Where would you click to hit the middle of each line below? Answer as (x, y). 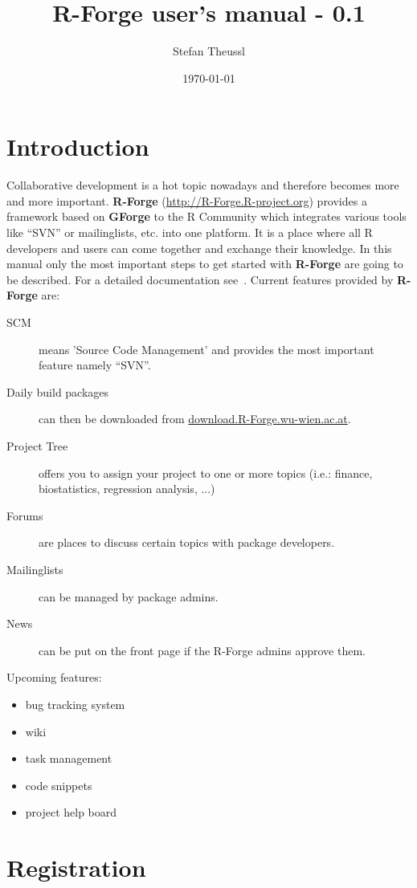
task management (69, 758)
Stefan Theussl (209, 51)
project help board (71, 812)
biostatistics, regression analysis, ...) (127, 489)
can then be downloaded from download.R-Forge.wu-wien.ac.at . (195, 419)
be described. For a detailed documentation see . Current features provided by (200, 279)
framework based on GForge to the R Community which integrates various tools (206, 216)
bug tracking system (75, 704)
